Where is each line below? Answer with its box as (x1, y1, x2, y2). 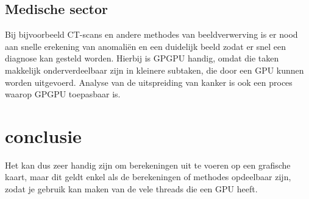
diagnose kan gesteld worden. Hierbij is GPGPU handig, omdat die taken (5, 52, 279, 65)
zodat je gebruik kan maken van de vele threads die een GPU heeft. (5, 183, 258, 195)
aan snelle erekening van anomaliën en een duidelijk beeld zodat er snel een (5, 40, 286, 52)
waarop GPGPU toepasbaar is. (5, 88, 121, 100)
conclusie (5, 123, 82, 148)
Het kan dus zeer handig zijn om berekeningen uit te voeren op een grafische (5, 158, 291, 171)
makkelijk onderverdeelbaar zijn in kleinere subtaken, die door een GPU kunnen (5, 63, 304, 76)
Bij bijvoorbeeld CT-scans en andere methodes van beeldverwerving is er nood (5, 28, 298, 41)
